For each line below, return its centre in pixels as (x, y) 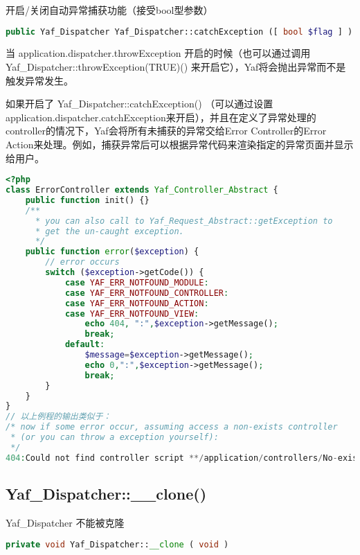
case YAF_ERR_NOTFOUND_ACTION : (137, 303)
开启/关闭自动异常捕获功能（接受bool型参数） (109, 10)
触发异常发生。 (39, 80)
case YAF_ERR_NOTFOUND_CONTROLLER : (147, 293)
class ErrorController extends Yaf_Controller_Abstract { (142, 190)
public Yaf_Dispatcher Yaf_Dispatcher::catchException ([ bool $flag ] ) (179, 32)
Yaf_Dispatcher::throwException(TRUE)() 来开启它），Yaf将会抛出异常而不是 (176, 67)
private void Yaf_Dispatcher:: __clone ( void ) (117, 544)
